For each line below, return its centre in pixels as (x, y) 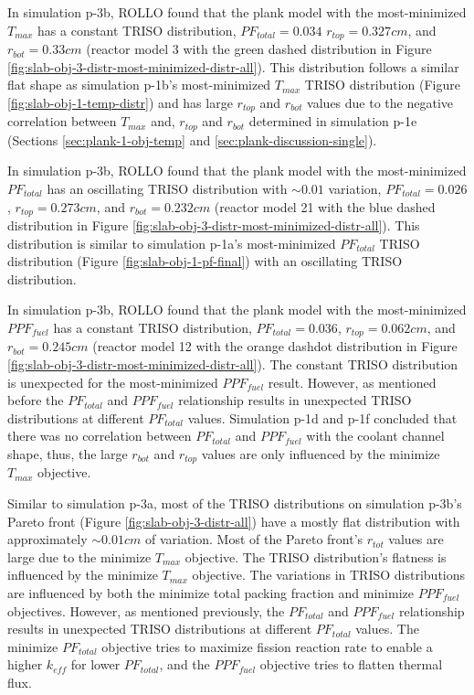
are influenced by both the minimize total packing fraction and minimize (211, 592)
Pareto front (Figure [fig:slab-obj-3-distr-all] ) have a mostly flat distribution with (234, 521)
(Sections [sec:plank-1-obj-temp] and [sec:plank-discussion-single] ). (192, 139)
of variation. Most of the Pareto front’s (254, 539)
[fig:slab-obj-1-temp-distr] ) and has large (120, 102)
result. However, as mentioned (352, 382)
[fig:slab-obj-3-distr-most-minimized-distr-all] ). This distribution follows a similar (233, 66)
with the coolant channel (375, 436)
